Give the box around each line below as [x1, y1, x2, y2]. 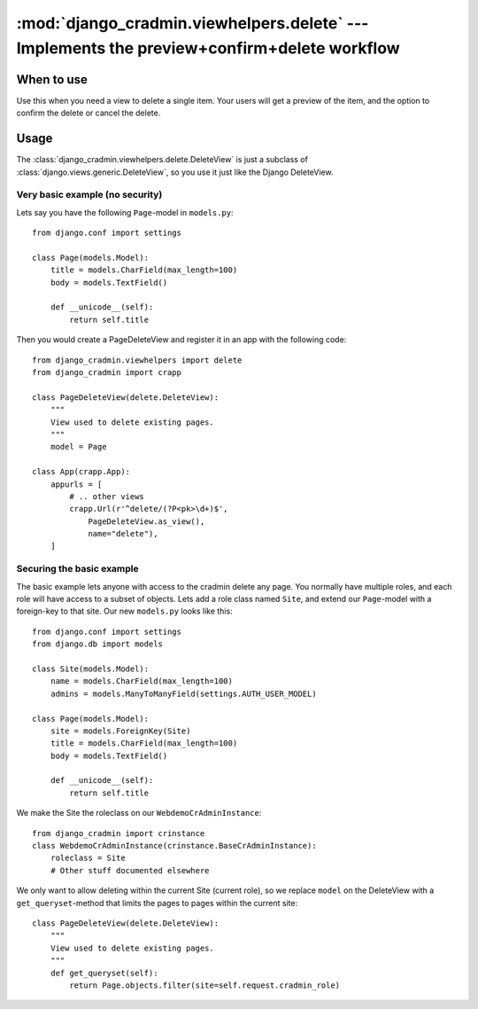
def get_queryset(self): [50, 967, 158, 978]
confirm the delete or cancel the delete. [16, 107, 161, 119]
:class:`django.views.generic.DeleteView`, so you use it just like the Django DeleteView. [16, 167, 334, 177]
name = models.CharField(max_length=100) [50, 677, 234, 686]
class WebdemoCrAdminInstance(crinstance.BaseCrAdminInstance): [32, 841, 318, 851]
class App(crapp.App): [32, 466, 131, 477]
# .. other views [69, 491, 145, 501]
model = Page [50, 442, 107, 452]
